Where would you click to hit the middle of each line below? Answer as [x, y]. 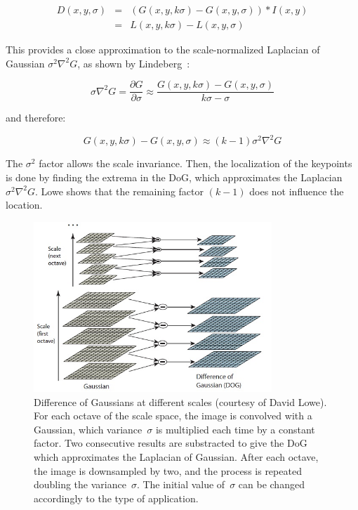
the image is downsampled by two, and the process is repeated [168, 470]
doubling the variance [80, 484]
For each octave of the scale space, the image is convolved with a [173, 416]
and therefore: [36, 118]
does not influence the [297, 191]
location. [24, 205]
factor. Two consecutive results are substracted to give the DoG [171, 443]
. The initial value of [181, 484]
